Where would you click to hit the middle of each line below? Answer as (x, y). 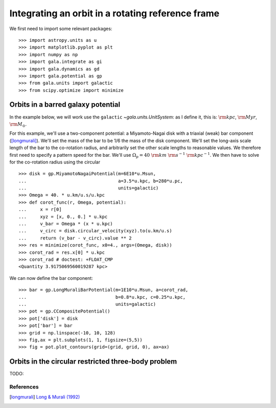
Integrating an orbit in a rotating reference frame (114, 13)
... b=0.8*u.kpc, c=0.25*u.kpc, (102, 297)
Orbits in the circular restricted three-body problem (93, 362)
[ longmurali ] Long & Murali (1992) (45, 397)
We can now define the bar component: (51, 278)
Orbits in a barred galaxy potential (65, 105)
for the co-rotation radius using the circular (55, 162)
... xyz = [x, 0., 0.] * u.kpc (63, 217)
